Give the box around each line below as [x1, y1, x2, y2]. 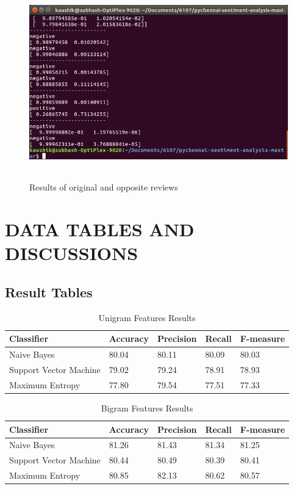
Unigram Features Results [98, 311, 196, 324]
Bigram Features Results [101, 401, 193, 414]
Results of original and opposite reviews [29, 181, 178, 194]
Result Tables [5, 282, 93, 301]
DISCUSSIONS [5, 241, 138, 266]
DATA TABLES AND [5, 217, 195, 242]
